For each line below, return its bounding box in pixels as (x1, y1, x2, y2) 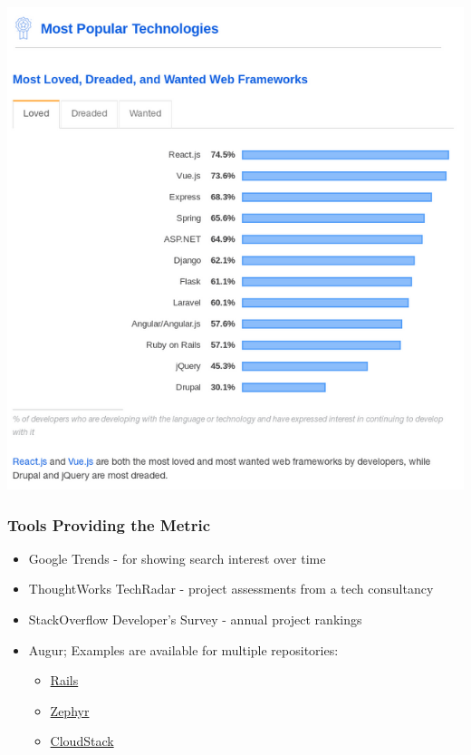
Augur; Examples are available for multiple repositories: (28, 640, 339, 659)
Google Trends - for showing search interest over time (28, 548, 326, 567)
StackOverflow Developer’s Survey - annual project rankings (28, 610, 362, 629)
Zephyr (50, 701, 90, 720)
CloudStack (50, 731, 114, 750)
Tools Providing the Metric (7, 513, 210, 536)
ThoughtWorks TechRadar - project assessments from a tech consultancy (28, 579, 434, 598)
